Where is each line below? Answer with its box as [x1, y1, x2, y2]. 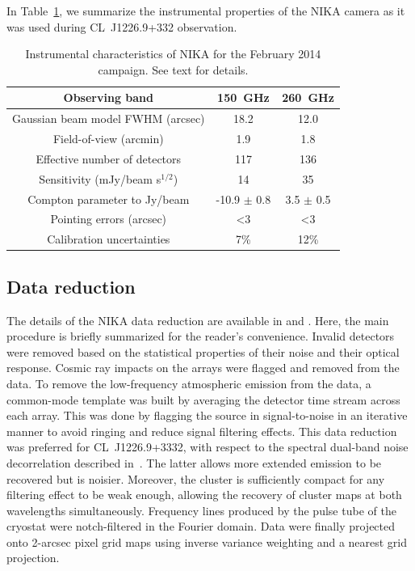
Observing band [63, 89, 153, 106]
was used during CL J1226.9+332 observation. [6, 18, 237, 35]
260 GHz [282, 89, 334, 106]
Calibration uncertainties [47, 231, 170, 247]
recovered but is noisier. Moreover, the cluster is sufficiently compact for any [6, 470, 385, 487]
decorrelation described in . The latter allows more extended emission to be [6, 454, 382, 471]
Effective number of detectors [36, 150, 182, 167]
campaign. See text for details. [98, 61, 249, 78]
